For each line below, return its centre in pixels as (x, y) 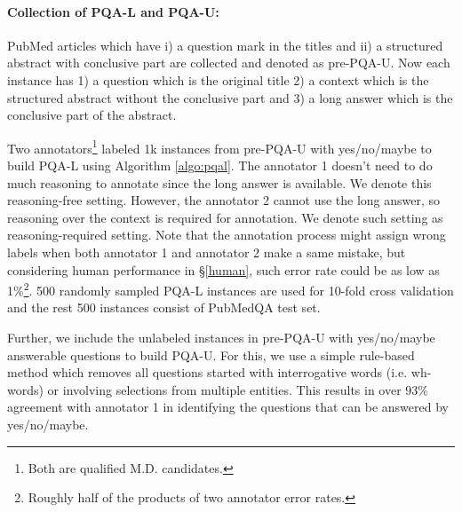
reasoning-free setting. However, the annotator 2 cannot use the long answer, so (224, 200)
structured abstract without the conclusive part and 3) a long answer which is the (230, 97)
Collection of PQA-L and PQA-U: (113, 11)
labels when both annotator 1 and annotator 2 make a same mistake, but (207, 252)
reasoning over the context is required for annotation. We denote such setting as (225, 217)
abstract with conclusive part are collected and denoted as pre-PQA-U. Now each (229, 63)
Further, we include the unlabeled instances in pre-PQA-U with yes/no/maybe (221, 338)
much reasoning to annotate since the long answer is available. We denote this (219, 182)
